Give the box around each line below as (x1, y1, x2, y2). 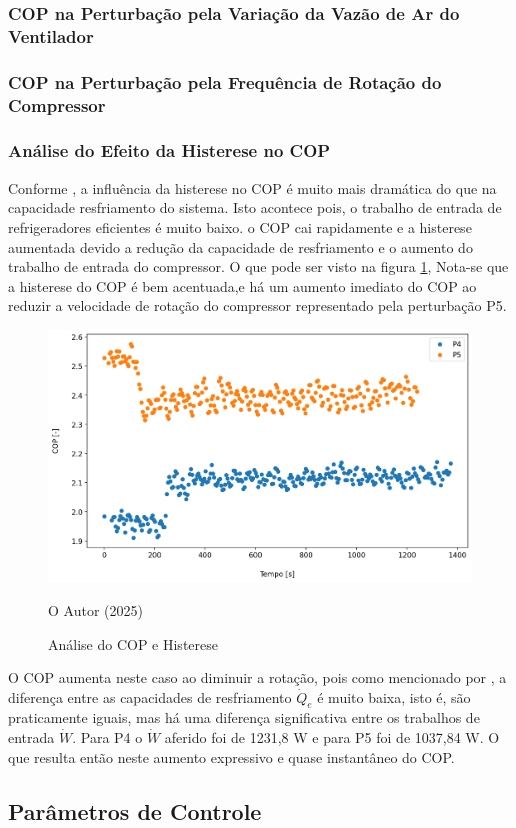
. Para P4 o (72, 727, 143, 748)
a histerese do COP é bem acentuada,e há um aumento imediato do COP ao (8, 275, 477, 296)
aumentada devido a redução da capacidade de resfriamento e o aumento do (8, 236, 473, 257)
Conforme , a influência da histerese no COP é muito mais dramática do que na (8, 177, 497, 198)
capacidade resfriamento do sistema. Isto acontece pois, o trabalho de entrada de (8, 197, 502, 218)
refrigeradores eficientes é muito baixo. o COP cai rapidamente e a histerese (8, 216, 472, 237)
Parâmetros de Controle (8, 795, 262, 826)
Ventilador (8, 23, 94, 48)
